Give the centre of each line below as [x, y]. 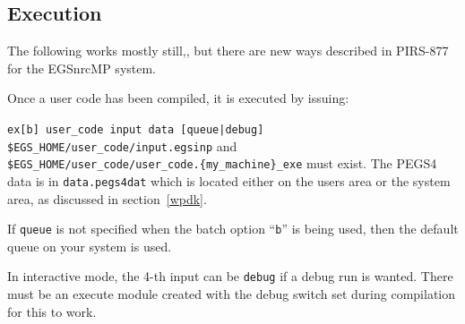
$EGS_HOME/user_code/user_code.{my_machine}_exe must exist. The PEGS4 [222, 163]
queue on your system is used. [90, 246]
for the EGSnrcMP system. [82, 68]
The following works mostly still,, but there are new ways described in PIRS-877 [228, 51]
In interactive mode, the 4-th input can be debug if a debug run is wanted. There [230, 276]
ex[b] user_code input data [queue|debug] [136, 129]
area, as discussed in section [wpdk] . [107, 198]
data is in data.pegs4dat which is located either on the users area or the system [229, 180]
